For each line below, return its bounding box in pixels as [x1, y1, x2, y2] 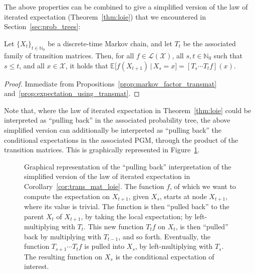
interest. [24, 261, 49, 271]
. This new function [84, 221, 144, 232]
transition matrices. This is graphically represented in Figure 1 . [4, 144, 200, 155]
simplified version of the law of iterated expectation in [24, 171, 190, 181]
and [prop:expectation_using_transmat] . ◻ [4, 88, 140, 99]
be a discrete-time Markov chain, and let [48, 38, 172, 48]
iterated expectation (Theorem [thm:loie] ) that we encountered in [4, 11, 206, 22]
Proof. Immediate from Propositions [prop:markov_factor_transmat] [4, 78, 217, 88]
